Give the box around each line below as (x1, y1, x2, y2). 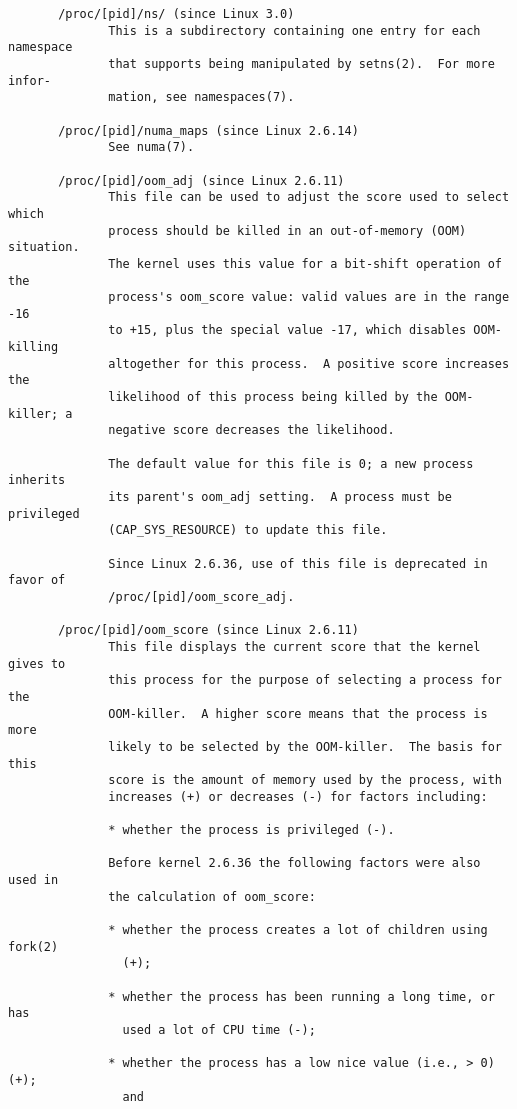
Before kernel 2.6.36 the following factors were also (108, 856, 481, 871)
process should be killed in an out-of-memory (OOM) (108, 223, 467, 238)
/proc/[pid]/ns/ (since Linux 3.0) (58, 7, 295, 21)
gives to (8, 656, 66, 671)
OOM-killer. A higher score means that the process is (108, 706, 488, 721)
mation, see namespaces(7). (108, 90, 295, 105)
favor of (8, 573, 66, 588)
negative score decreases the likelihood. (108, 423, 395, 438)
